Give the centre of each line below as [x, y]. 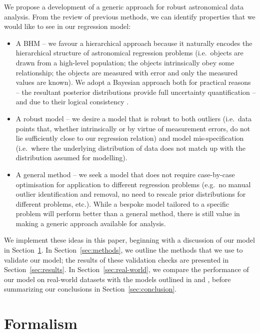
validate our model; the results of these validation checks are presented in [116, 259]
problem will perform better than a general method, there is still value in [128, 213]
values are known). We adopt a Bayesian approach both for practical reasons [133, 82]
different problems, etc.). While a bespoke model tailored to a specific [122, 203]
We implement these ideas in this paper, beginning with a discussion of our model [129, 240]
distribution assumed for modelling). [71, 158]
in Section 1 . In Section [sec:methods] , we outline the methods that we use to [123, 250]
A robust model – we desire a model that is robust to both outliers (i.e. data [134, 118]
